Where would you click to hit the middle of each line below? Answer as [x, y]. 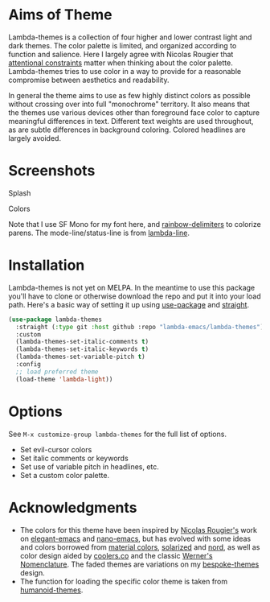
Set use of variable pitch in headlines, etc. [89, 466]
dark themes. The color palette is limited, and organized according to [123, 45]
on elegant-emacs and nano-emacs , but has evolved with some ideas [135, 538]
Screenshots [52, 171]
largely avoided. [35, 138]
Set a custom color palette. [65, 475]
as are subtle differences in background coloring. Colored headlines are [127, 130]
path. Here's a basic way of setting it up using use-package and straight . [129, 304]
